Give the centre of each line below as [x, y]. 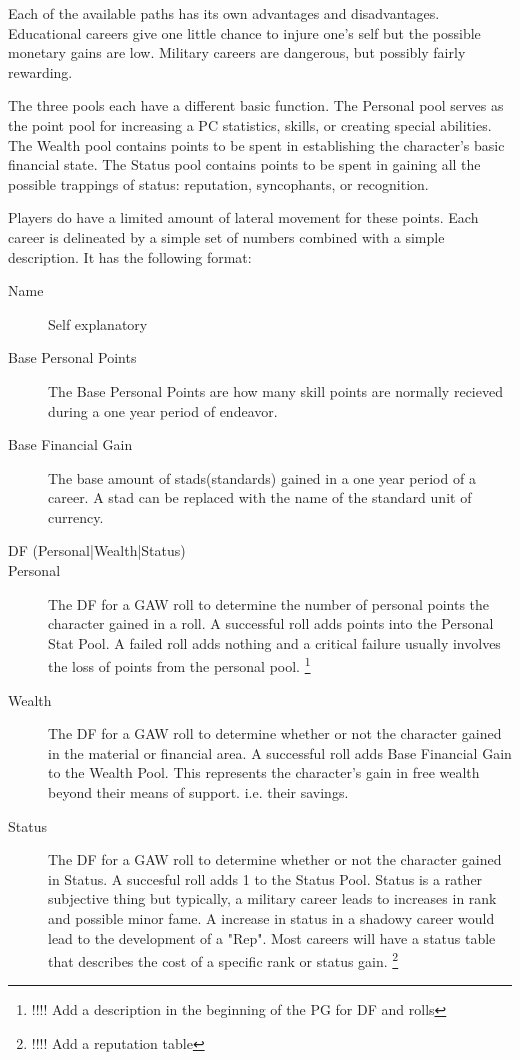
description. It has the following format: [130, 256]
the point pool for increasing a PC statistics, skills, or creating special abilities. [250, 124]
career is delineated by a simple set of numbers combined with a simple [226, 236]
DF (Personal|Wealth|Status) [97, 550]
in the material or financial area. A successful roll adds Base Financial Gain [280, 752]
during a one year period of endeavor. [163, 410]
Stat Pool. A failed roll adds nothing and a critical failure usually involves [274, 642]
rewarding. [40, 71]
